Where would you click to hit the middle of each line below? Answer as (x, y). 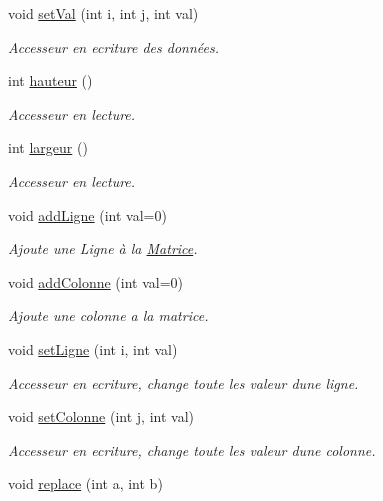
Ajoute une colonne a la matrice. (108, 315)
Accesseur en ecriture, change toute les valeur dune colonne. (192, 449)
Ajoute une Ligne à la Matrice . (103, 248)
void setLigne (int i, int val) (93, 348)
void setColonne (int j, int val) (101, 416)
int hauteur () (50, 80)
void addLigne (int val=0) (87, 214)
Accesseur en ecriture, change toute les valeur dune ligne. (183, 382)
